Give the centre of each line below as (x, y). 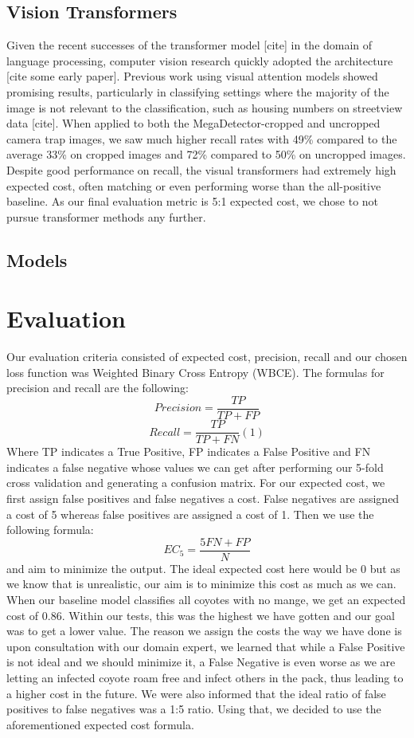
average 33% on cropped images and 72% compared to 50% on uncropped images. (206, 154)
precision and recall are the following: (98, 388)
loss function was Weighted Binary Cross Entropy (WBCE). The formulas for (195, 372)
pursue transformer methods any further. (106, 216)
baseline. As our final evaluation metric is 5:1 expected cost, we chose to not (193, 201)
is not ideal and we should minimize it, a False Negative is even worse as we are (201, 662)
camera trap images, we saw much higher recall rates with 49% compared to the (202, 138)
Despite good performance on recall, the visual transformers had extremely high (201, 169)
